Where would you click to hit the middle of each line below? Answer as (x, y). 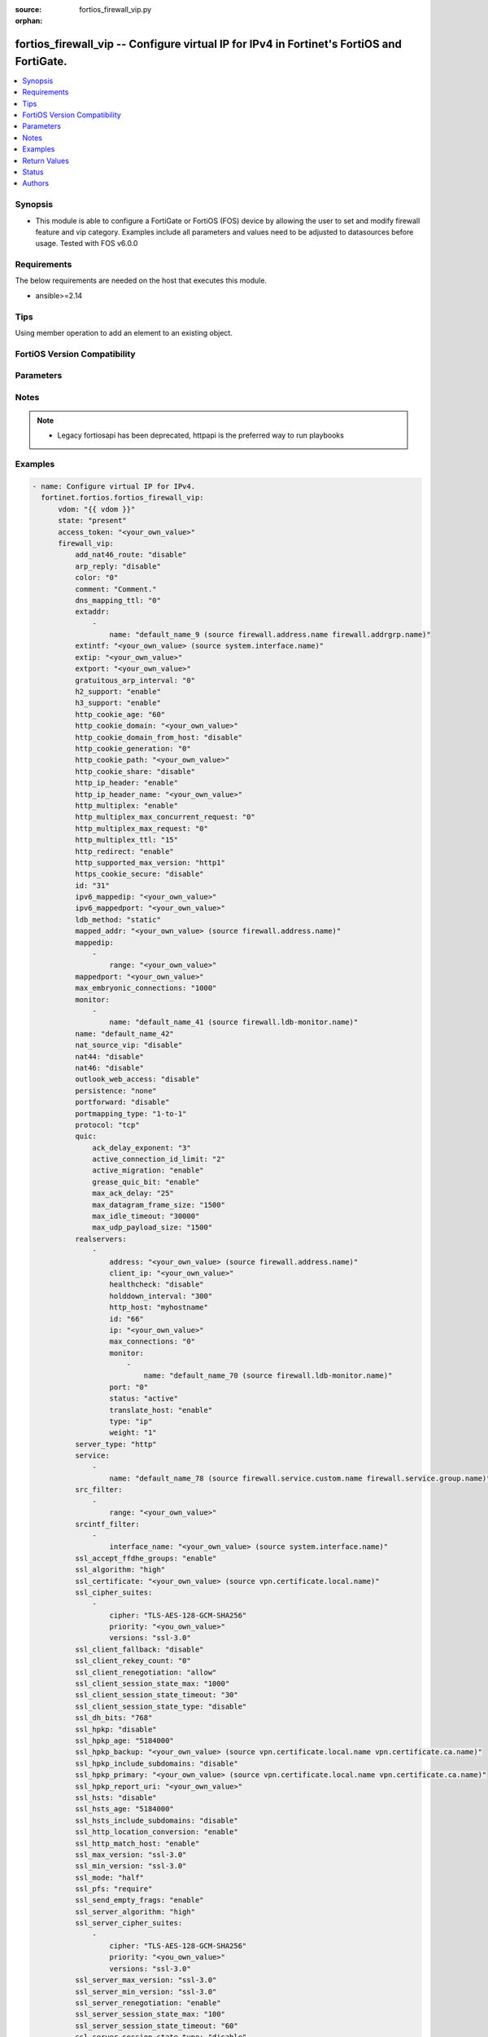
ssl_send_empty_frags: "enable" (139, 1900)
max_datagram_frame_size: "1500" (159, 1205)
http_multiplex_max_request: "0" (142, 828)
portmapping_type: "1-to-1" (131, 1113)
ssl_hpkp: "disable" (116, 1729)
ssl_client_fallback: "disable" (139, 1649)
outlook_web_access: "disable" (137, 1079)
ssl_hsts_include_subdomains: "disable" (157, 1820)
